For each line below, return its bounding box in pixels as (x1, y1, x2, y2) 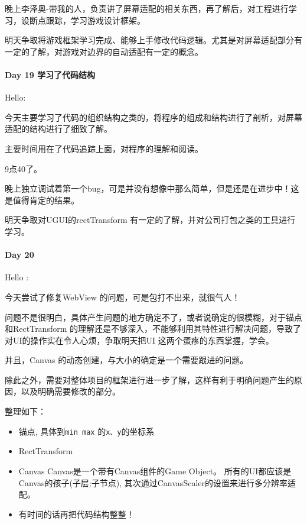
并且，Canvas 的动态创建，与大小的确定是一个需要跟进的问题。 (5, 354, 249, 366)
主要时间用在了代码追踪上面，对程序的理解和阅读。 (5, 142, 203, 154)
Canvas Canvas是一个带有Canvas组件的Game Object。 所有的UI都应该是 (18, 464, 292, 477)
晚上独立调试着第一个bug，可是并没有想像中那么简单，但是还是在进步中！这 (5, 182, 299, 195)
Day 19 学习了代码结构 (5, 68, 96, 80)
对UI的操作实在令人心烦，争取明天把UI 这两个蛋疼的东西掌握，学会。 (5, 334, 274, 346)
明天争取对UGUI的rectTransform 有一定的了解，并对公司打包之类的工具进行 (5, 214, 296, 226)
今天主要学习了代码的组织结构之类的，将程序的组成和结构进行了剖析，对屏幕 (5, 111, 302, 123)
